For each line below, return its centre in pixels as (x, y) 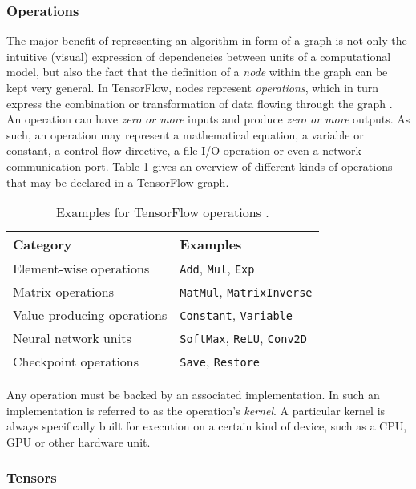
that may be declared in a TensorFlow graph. (118, 182)
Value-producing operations (90, 315)
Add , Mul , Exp (217, 269)
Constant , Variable (236, 315)
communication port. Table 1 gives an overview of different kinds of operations (200, 166)
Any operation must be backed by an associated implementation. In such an (193, 395)
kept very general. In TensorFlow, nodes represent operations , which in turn (193, 87)
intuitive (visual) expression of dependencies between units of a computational (199, 56)
